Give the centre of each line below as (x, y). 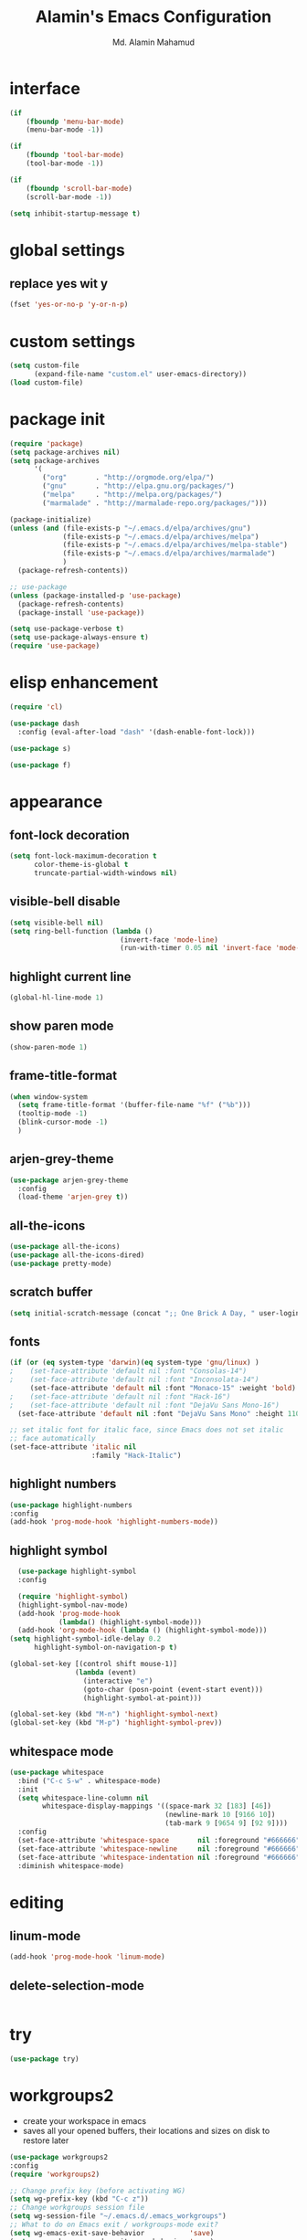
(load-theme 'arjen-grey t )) (73, 1197)
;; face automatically (53, 1439)
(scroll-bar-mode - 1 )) (69, 197)
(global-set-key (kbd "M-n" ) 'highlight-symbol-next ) (114, 1715)
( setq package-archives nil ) (65, 452)
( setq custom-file (44, 366)
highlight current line (70, 976)
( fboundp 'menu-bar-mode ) (75, 122)
